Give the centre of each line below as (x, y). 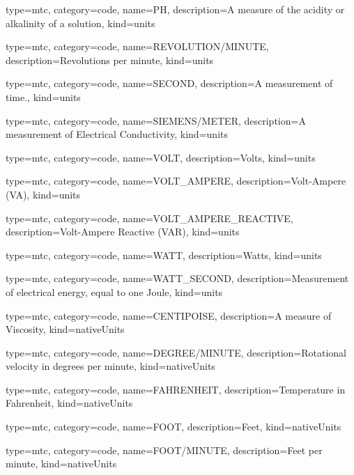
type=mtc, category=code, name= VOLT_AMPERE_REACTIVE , (149, 218)
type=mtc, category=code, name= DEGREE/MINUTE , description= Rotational (176, 352)
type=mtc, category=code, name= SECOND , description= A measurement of (169, 83)
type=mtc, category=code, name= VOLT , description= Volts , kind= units (161, 157)
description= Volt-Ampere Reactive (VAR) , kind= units (123, 232)
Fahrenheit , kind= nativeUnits (69, 403)
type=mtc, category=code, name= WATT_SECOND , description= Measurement (177, 278)
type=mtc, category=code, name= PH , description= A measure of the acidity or (175, 9)
